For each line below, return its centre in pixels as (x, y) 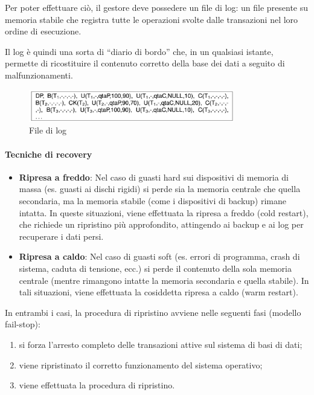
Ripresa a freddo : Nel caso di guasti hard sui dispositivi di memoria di (154, 177)
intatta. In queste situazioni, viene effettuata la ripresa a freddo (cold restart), (164, 212)
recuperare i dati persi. (61, 236)
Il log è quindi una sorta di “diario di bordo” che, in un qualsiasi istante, (139, 51)
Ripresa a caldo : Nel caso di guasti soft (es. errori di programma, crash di (159, 256)
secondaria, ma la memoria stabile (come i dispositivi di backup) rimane (152, 201)
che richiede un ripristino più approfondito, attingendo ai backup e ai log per (161, 224)
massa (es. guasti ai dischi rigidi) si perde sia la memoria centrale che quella (160, 189)
